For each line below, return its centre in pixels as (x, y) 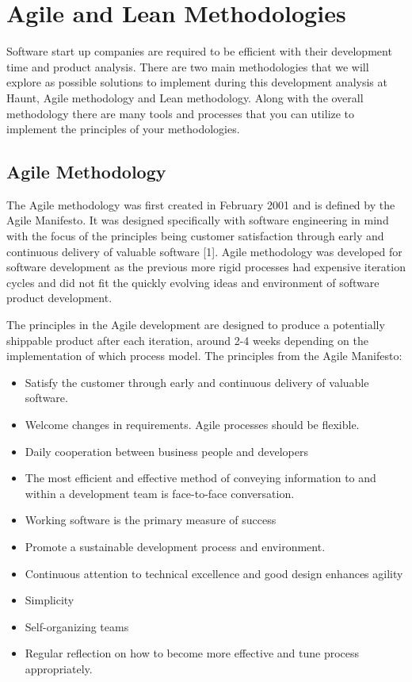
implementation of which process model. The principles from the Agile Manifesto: (204, 356)
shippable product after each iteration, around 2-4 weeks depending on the (187, 340)
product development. (59, 298)
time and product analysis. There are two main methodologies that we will (188, 66)
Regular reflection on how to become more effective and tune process (192, 653)
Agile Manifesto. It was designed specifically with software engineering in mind (198, 220)
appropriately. (59, 668)
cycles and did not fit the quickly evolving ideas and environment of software (193, 282)
